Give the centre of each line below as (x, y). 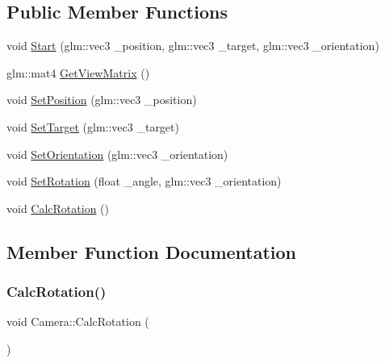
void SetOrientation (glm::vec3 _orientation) (117, 154)
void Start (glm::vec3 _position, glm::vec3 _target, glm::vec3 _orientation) (193, 46)
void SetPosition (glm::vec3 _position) (102, 100)
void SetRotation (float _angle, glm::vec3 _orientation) (144, 181)
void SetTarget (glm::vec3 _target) (93, 126)
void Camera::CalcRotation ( (78, 321)
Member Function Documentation (152, 251)
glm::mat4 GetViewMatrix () (78, 72)
